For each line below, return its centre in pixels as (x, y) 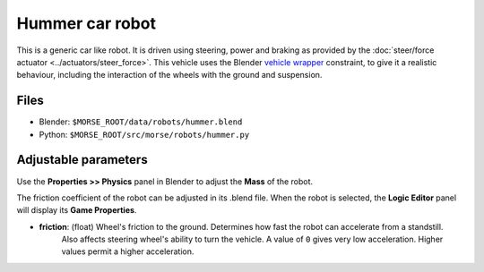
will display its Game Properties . (77, 210)
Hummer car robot (86, 23)
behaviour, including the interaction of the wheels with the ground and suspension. (169, 75)
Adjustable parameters (82, 160)
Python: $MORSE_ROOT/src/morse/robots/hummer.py (144, 134)
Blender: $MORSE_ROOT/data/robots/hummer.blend (141, 122)
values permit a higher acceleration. (128, 251)
